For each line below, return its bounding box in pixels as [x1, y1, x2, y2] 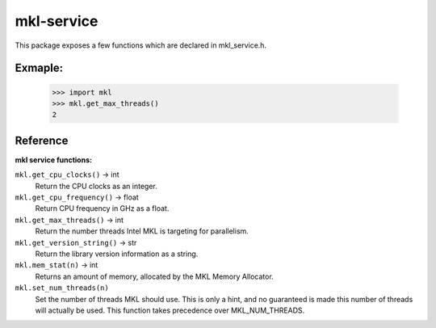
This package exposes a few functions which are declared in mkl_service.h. [15, 40, 266, 50]
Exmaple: [15, 61, 64, 75]
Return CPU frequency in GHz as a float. [35, 204, 170, 213]
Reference [15, 133, 69, 147]
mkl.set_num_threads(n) [15, 284, 109, 292]
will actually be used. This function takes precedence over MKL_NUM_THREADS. [35, 305, 305, 315]
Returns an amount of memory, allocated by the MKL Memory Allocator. [35, 271, 274, 281]
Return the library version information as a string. [35, 249, 199, 259]
